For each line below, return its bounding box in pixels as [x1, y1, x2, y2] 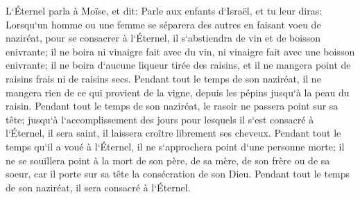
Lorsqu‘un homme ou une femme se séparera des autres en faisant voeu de [6, 17, 321, 31]
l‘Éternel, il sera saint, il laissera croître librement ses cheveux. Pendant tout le [6, 126, 341, 140]
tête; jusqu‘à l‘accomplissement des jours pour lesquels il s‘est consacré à [6, 112, 314, 126]
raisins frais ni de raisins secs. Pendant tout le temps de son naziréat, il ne [6, 71, 321, 85]
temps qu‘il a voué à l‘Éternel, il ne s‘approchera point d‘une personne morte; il [6, 139, 345, 153]
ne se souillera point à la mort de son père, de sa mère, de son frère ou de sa [6, 153, 330, 167]
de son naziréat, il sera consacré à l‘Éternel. [6, 180, 191, 194]
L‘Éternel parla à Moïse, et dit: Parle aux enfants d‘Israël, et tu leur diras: [6, 3, 323, 17]
